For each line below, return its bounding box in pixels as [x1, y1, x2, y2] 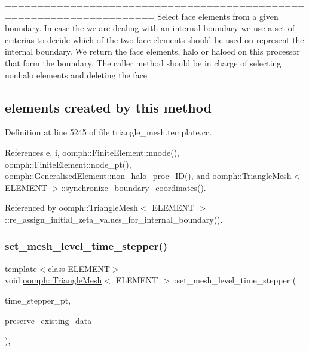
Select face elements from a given [157, 10, 279, 22]
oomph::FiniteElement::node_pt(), [5, 158, 131, 170]
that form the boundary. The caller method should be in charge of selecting [5, 56, 282, 69]
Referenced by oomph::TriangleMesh [5, 201, 138, 214]
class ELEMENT [48, 262, 110, 274]
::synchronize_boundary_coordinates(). [61, 181, 206, 193]
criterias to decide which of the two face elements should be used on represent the [5, 33, 304, 46]
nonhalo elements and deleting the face [5, 68, 148, 81]
